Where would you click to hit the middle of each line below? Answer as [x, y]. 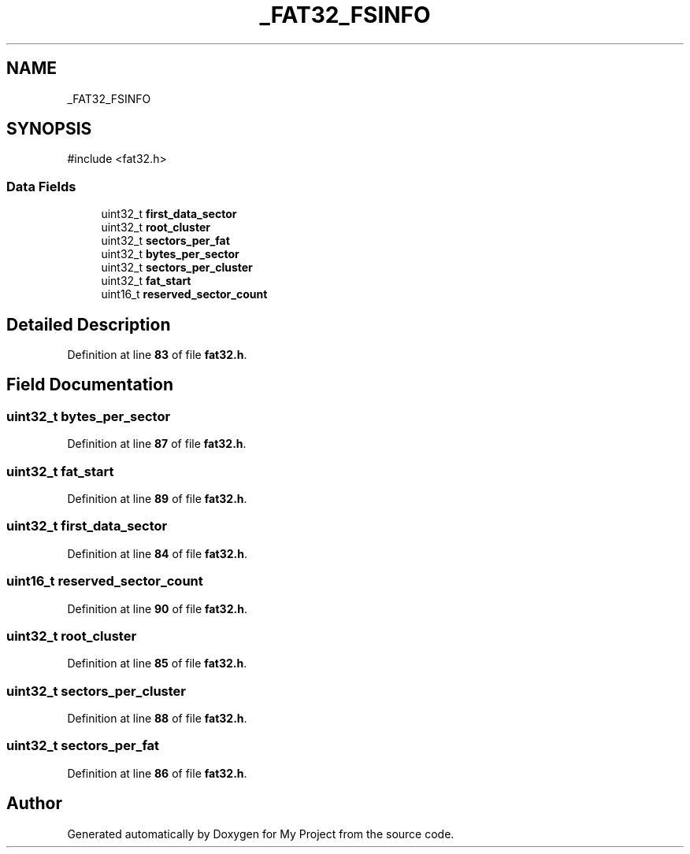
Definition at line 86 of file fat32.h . [157, 773]
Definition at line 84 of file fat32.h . [157, 553]
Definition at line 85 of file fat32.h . [157, 664]
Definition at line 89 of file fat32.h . [157, 499]
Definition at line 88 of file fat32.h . [157, 718]
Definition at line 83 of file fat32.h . [157, 355]
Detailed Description [89, 324]
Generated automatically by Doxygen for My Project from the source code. [261, 834]
